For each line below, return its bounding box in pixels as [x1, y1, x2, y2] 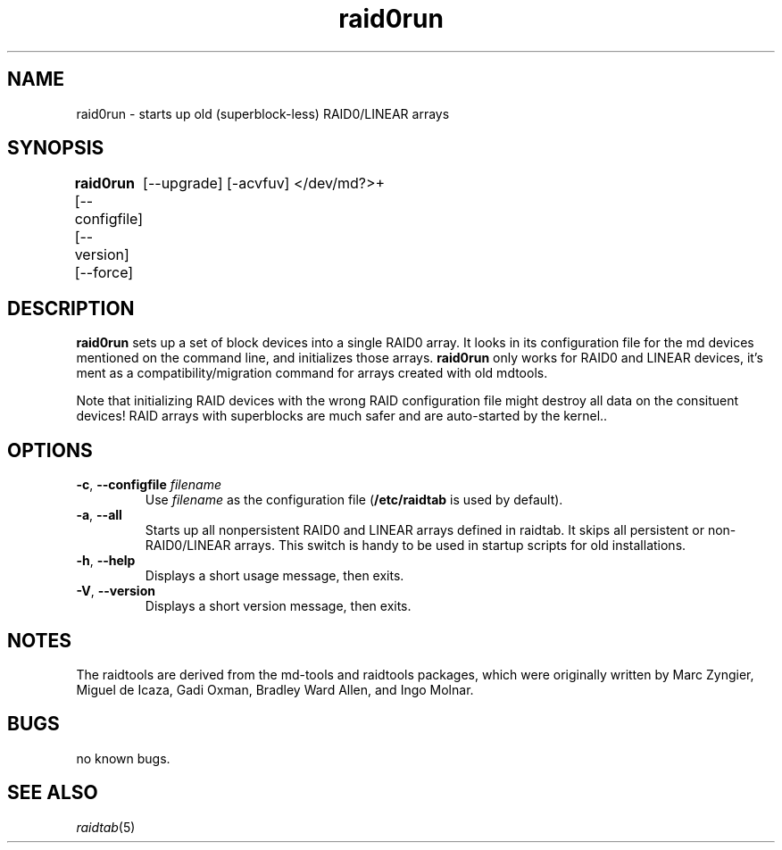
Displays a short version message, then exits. [145, 598, 412, 614]
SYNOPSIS [7, 137, 104, 160]
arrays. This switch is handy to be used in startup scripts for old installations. [234, 537, 686, 554]
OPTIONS [7, 438, 93, 462]
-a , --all [76, 507, 122, 523]
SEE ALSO [7, 781, 98, 804]
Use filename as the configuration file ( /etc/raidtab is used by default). [145, 492, 563, 508]
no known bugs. [76, 750, 171, 766]
